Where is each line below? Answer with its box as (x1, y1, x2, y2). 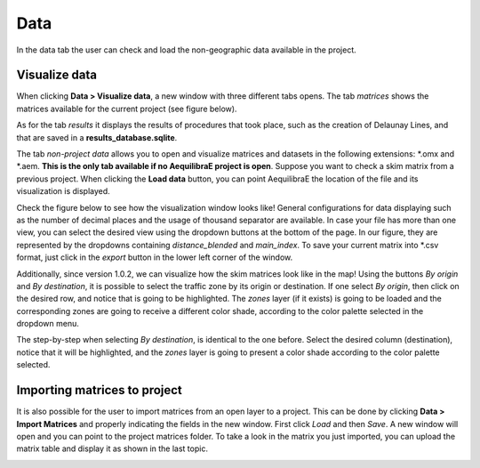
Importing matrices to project (16, 383, 182, 398)
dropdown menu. (16, 319, 79, 329)
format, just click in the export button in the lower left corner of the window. (16, 252, 293, 262)
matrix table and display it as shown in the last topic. (16, 443, 209, 454)
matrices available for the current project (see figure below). (16, 103, 237, 114)
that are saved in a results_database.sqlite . (16, 132, 178, 142)
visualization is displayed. (16, 186, 110, 197)
